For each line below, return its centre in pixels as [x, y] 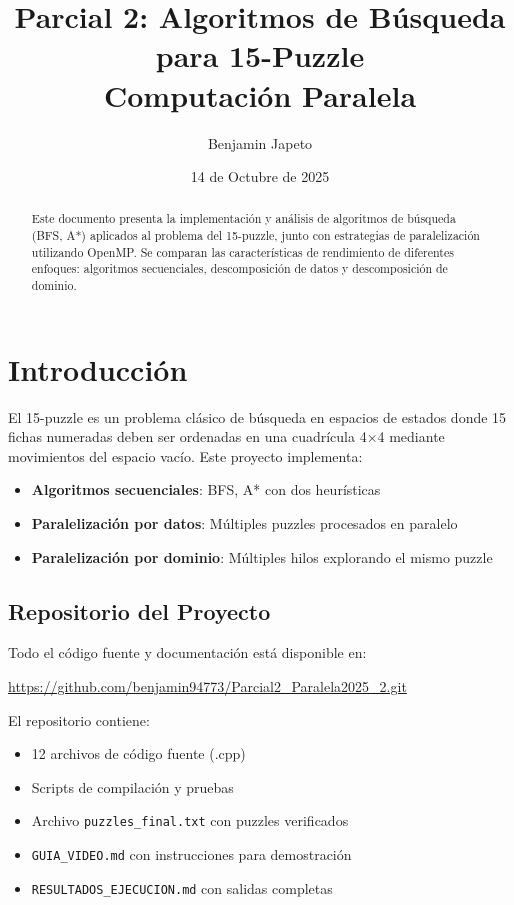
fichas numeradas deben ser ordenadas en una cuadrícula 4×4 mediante [226, 436]
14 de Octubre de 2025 [260, 176]
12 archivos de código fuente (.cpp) [138, 753]
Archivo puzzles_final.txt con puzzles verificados [190, 820]
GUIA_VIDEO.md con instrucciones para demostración [191, 854]
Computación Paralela [260, 94]
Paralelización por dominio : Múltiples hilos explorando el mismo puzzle [262, 556]
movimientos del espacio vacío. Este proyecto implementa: [185, 455]
